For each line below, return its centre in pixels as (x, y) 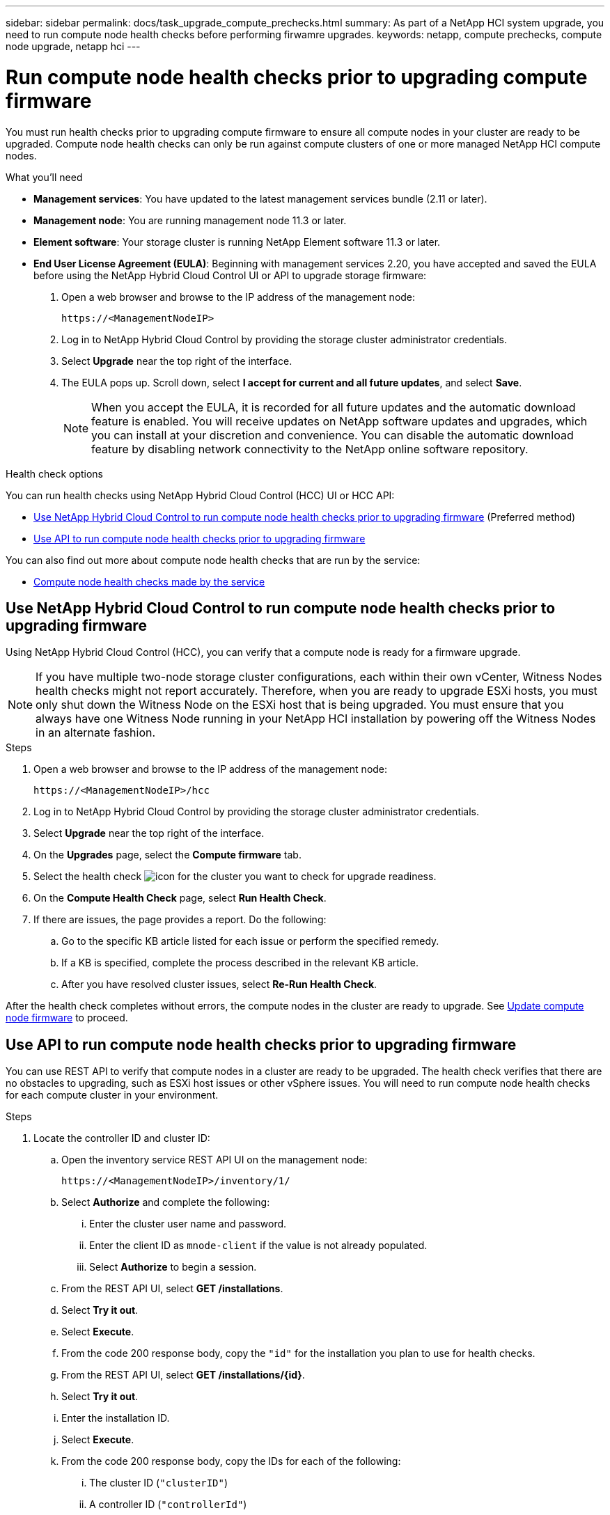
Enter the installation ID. (116, 1418)
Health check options (55, 473)
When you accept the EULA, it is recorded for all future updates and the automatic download (334, 407)
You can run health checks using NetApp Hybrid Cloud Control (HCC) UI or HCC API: (200, 495)
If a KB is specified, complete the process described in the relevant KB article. (240, 963)
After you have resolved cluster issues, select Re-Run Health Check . (219, 984)
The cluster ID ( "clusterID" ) (159, 1483)
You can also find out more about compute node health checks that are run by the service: (213, 560)
